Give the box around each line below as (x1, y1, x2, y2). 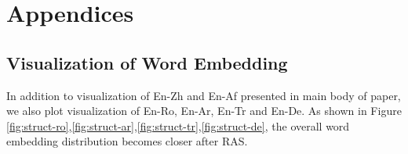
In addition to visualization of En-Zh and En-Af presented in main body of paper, (6, 87, 401, 103)
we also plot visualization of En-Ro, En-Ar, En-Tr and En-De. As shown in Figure (6, 102, 402, 119)
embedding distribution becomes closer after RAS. (6, 133, 248, 149)
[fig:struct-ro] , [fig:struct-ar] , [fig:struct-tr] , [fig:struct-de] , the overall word (6, 117, 350, 134)
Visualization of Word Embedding (6, 50, 288, 74)
